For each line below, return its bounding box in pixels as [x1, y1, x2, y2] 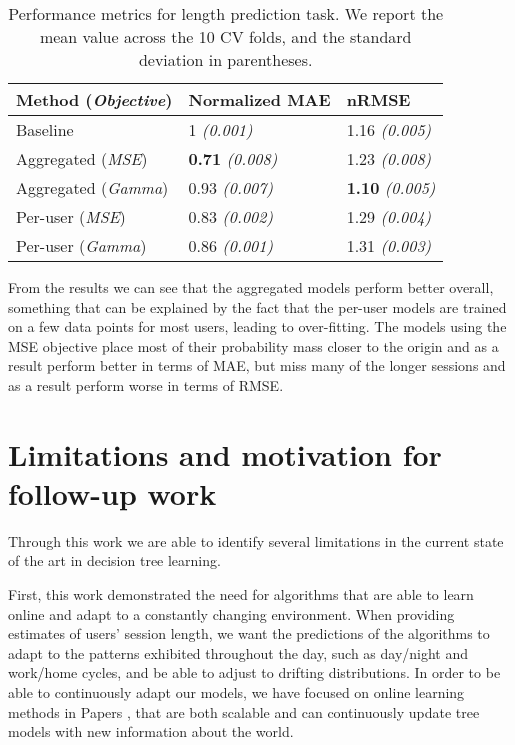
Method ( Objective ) [16, 88, 173, 111]
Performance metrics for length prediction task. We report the [8, 2, 444, 25]
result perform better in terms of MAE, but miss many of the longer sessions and [8, 355, 506, 376]
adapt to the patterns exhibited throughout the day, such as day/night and [8, 642, 469, 663]
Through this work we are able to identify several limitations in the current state [8, 530, 504, 551]
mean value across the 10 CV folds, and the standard [39, 25, 412, 48]
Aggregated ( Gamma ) [16, 176, 169, 199]
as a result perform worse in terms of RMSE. [8, 374, 284, 395]
